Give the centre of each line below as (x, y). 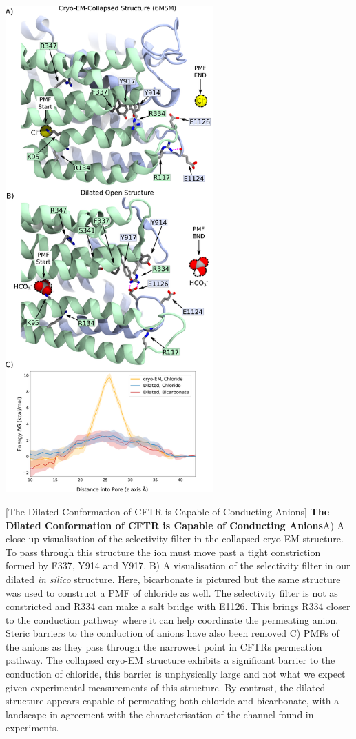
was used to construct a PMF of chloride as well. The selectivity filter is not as (172, 592)
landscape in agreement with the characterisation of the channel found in (160, 714)
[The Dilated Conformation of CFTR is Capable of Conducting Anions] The (168, 511)
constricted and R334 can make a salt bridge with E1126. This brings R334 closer (178, 606)
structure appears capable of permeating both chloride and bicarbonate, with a (172, 701)
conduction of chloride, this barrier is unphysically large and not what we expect (176, 674)
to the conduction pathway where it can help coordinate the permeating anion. (172, 619)
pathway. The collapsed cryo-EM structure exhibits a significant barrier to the (170, 660)
